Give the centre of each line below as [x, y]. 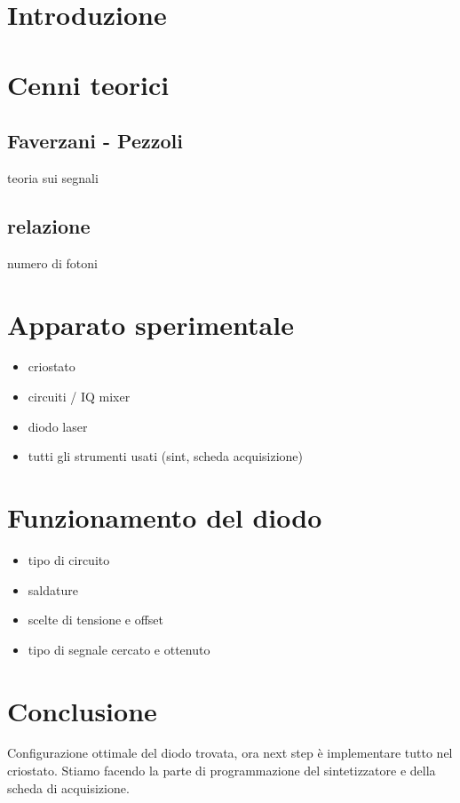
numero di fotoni [52, 262]
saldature [53, 589]
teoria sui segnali [53, 177]
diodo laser [58, 426]
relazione [49, 225]
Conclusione [82, 710]
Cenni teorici [88, 84]
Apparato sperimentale [151, 324]
